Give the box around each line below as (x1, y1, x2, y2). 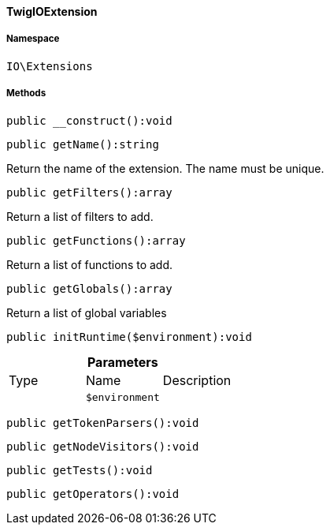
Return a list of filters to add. (6, 209, 154, 223)
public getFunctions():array (6, 234, 186, 247)
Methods (6, 88, 46, 99)
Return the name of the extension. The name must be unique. (6, 161, 324, 175)
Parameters (87, 353, 158, 370)
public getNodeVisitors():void (6, 439, 199, 453)
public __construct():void (6, 114, 172, 127)
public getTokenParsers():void (6, 416, 199, 429)
